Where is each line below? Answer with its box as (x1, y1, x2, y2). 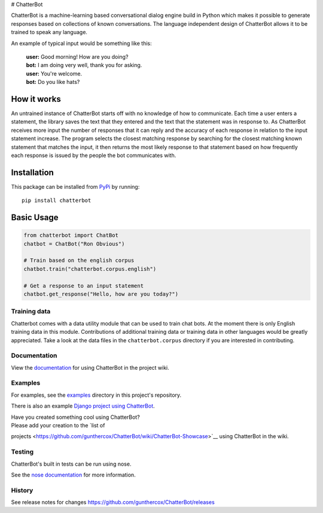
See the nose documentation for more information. (11, 471, 136, 478)
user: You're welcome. (26, 70, 83, 77)
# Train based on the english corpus (23, 257, 135, 264)
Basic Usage (11, 213, 59, 223)
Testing (11, 448, 34, 456)
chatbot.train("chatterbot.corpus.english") (23, 265, 157, 272)
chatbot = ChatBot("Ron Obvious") (23, 240, 125, 247)
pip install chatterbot (22, 197, 92, 204)
